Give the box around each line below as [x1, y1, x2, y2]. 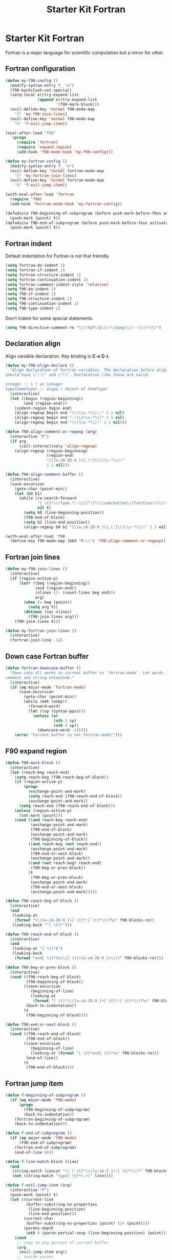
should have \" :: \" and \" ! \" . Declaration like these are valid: [5, 373, 150, 378]
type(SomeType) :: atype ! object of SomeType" [5, 386, 109, 392]
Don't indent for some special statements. [5, 315, 94, 321]
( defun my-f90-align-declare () [5, 363, 74, 368]
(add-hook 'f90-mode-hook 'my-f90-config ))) [16, 150, 114, 155]
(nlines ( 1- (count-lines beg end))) [35, 590, 116, 596]
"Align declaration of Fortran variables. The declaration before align [10, 367, 168, 373]
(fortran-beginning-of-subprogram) [14, 1117, 91, 1122]
